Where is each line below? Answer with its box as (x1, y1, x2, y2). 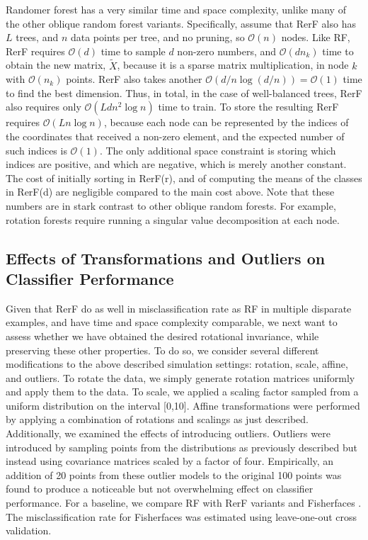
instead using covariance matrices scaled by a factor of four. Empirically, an (6, 454, 334, 468)
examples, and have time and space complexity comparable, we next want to (6, 315, 338, 330)
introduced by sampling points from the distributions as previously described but (6, 439, 358, 454)
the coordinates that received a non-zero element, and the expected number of (6, 128, 345, 143)
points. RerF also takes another (66, 72, 202, 86)
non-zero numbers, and (177, 43, 277, 58)
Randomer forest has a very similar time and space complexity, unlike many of (6, 2, 346, 16)
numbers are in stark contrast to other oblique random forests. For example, (6, 198, 336, 213)
